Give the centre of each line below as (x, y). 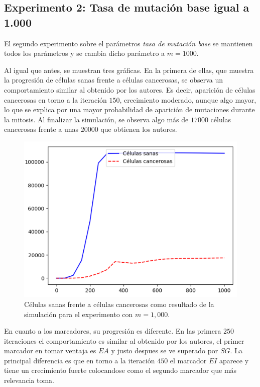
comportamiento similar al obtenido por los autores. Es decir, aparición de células (130, 89)
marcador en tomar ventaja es (50, 351)
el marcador (188, 360)
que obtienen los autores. (139, 129)
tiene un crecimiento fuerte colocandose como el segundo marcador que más (120, 370)
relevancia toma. (29, 380)
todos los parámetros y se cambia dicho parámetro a (85, 53)
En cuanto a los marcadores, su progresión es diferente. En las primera (113, 331)
